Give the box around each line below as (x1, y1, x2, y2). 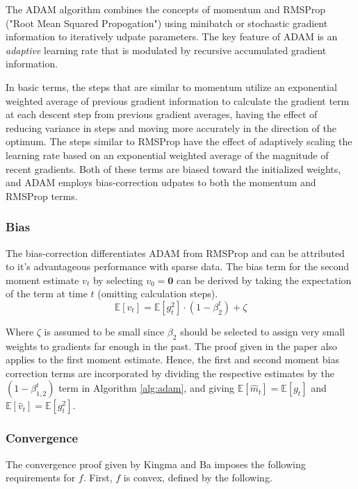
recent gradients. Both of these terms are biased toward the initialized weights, (6, 161, 341, 176)
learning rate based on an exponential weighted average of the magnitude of (6, 147, 329, 162)
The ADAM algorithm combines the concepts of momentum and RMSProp (6, 2, 326, 16)
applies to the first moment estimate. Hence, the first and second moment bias (6, 352, 339, 367)
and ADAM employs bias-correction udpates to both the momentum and (6, 175, 316, 190)
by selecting (92, 272, 143, 287)
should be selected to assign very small (180, 324, 345, 338)
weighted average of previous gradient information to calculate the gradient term (6, 93, 350, 108)
